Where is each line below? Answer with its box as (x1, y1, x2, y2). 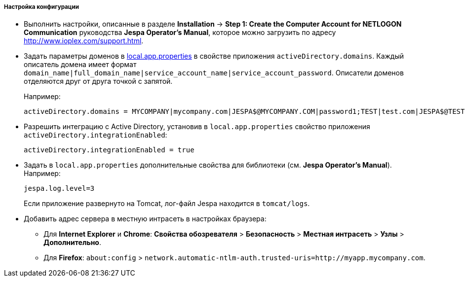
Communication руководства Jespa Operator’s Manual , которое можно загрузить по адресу (24, 28, 336, 37)
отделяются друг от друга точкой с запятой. (24, 77, 173, 86)
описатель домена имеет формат (24, 60, 137, 69)
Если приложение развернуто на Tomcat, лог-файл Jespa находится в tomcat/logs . (24, 199, 310, 208)
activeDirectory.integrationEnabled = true (24, 146, 194, 154)
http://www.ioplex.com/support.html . (24, 36, 144, 45)
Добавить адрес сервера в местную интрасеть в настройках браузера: (24, 214, 267, 223)
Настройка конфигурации (4, 3, 79, 10)
